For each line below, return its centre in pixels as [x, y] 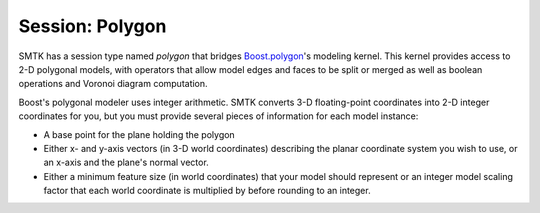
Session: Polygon [92, 26]
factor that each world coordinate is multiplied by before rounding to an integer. [207, 191]
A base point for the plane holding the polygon [139, 134]
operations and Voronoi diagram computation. [113, 84]
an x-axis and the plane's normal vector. [126, 162]
